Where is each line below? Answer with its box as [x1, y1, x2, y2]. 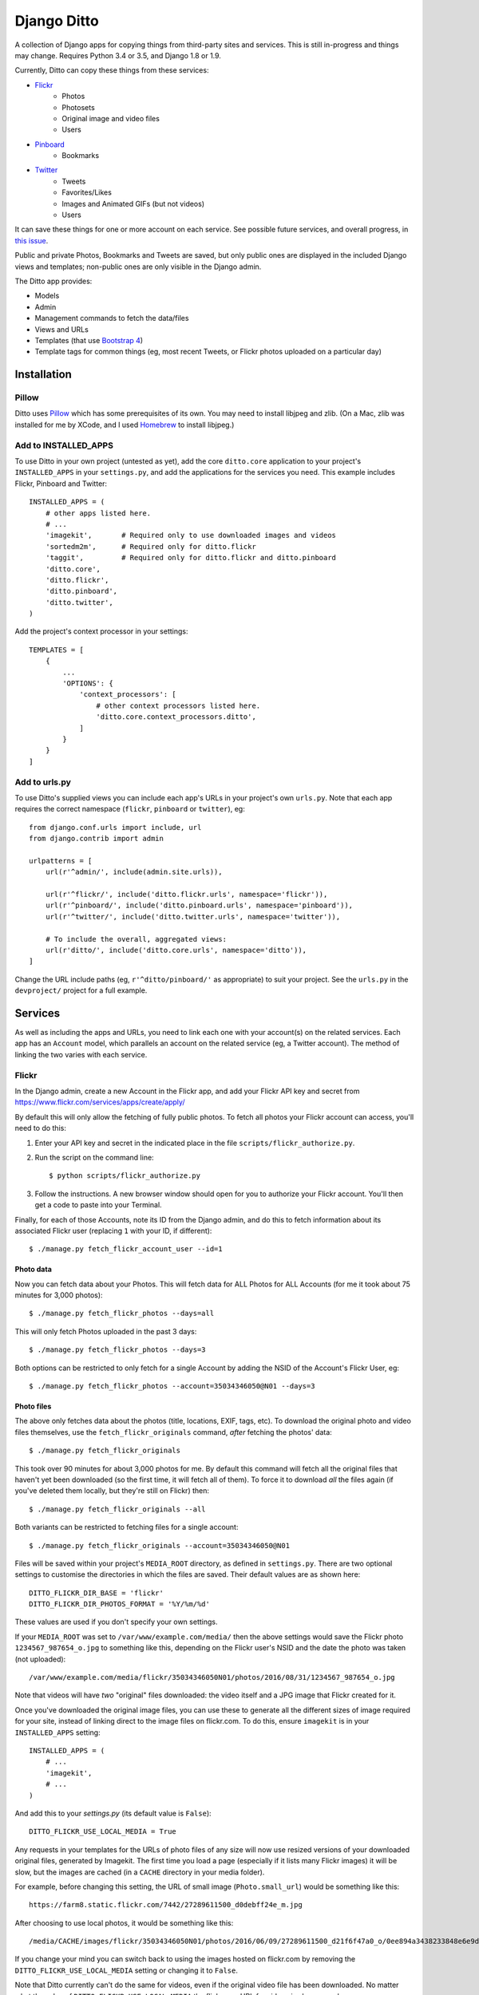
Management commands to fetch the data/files [34, 314, 189, 323]
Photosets [61, 102, 95, 112]
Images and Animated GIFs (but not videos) [61, 199, 205, 208]
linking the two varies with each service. [14, 1049, 148, 1059]
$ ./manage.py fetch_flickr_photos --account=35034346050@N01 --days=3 [29, 1381, 315, 1391]
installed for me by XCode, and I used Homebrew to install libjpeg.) [14, 420, 235, 429]
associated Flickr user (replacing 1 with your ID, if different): [14, 1226, 212, 1235]
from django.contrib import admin [29, 834, 164, 843]
